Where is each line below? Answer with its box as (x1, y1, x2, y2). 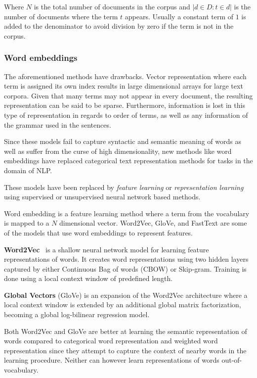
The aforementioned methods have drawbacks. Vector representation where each (4, 71, 247, 81)
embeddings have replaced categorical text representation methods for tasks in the (4, 155, 253, 166)
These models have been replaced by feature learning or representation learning (4, 182, 244, 192)
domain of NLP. (4, 165, 52, 175)
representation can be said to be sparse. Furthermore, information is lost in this (4, 100, 245, 110)
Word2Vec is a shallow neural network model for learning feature (4, 244, 209, 254)
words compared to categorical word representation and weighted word (4, 335, 218, 346)
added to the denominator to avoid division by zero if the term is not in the (4, 21, 234, 31)
